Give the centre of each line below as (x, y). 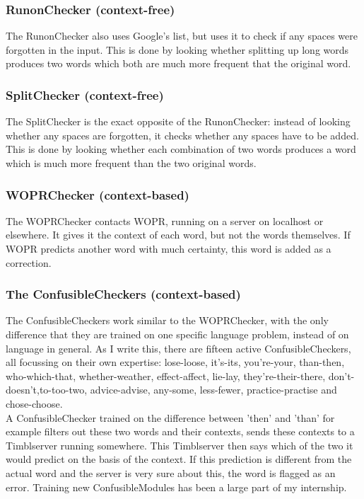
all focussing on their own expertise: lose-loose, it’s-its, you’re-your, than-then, (175, 362)
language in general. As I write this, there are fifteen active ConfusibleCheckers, (178, 348)
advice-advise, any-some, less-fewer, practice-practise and (213, 390)
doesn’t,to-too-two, (47, 390)
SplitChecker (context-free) (85, 94)
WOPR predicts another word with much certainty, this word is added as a (169, 248)
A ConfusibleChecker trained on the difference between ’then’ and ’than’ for (170, 417)
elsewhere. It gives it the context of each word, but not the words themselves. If (178, 235)
